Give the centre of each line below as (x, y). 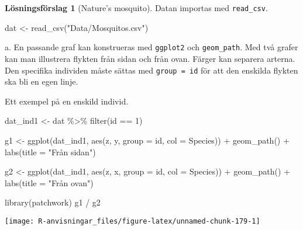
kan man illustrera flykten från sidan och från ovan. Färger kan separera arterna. (150, 58)
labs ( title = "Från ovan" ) (49, 182)
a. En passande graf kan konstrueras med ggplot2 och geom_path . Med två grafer (151, 47)
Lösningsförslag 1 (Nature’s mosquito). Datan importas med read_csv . (136, 8)
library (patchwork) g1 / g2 (53, 202)
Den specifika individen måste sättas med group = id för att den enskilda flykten (151, 70)
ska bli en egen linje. (42, 81)
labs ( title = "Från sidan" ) (50, 151)
